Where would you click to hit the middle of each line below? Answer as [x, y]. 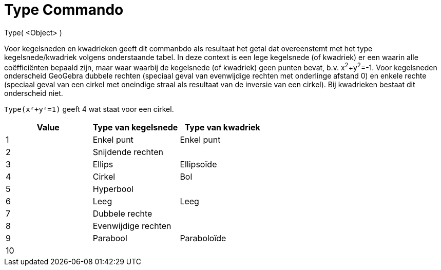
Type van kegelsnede [135, 128]
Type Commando [64, 10]
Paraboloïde [203, 238]
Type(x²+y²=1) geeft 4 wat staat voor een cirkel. [89, 109]
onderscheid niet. [34, 93]
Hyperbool [113, 189]
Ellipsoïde [198, 165]
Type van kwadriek [222, 128]
